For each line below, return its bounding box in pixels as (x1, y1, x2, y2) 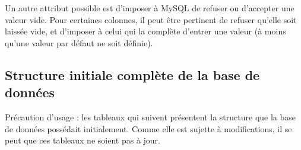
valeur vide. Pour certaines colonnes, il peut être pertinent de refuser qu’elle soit (5, 13, 297, 25)
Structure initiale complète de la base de (5, 65, 260, 84)
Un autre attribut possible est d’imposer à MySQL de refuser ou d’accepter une (5, 2, 294, 14)
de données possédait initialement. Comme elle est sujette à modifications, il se (5, 122, 292, 135)
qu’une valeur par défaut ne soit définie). (5, 36, 153, 49)
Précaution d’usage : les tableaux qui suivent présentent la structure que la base (5, 110, 296, 123)
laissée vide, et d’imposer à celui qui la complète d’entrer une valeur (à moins (5, 25, 286, 37)
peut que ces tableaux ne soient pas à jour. (5, 134, 160, 146)
